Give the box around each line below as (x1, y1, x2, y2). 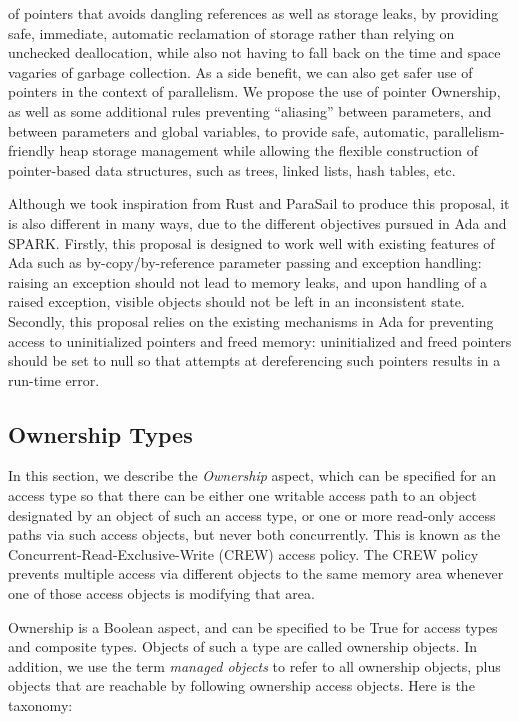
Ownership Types (8, 418, 193, 449)
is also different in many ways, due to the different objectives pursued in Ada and (8, 212, 507, 233)
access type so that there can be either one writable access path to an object (8, 485, 477, 506)
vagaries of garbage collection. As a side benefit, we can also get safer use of (8, 61, 473, 82)
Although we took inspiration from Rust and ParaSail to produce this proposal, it (8, 193, 510, 214)
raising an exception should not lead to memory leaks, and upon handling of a (8, 271, 488, 292)
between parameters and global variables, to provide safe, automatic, (8, 120, 429, 141)
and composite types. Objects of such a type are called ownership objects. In (8, 636, 478, 657)
